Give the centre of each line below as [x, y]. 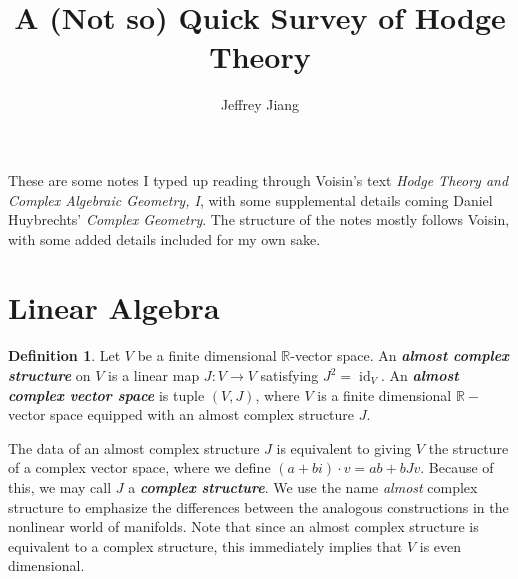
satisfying [289, 375]
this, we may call [60, 486]
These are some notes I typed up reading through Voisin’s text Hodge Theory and [258, 179]
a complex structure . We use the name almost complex [303, 486]
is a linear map [154, 375]
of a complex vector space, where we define [139, 467]
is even [440, 545]
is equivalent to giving [344, 447]
